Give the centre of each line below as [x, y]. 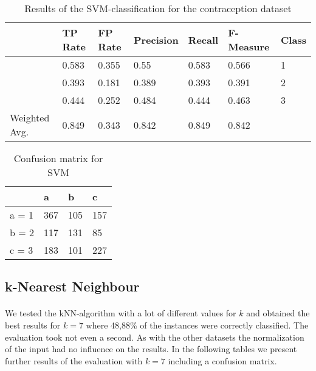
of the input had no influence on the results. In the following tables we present [151, 349]
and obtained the [278, 313]
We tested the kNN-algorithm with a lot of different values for [121, 313]
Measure [249, 46]
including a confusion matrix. [222, 360]
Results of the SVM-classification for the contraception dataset [158, 8]
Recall [203, 39]
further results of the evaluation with [74, 360]
